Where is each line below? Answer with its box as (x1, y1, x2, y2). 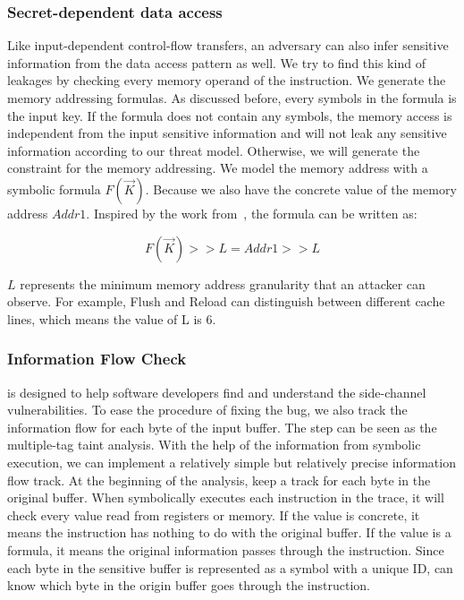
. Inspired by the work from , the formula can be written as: (86, 203, 418, 222)
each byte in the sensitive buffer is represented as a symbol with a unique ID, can (7, 558, 453, 577)
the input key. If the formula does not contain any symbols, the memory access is (7, 106, 452, 124)
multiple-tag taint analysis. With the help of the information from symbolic (7, 435, 421, 454)
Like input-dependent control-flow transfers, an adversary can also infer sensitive (7, 36, 449, 55)
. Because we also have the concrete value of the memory (145, 179, 457, 198)
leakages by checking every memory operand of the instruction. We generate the (7, 71, 446, 90)
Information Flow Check (7, 347, 187, 370)
